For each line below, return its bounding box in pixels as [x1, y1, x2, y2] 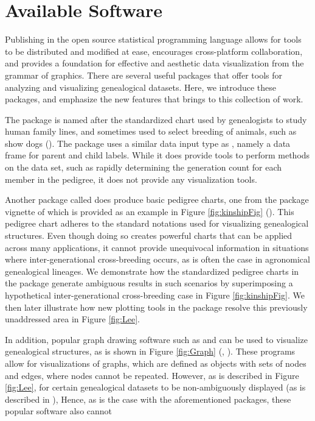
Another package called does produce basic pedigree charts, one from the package [5, 193, 309, 206]
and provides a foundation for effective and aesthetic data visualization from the [5, 57, 304, 69]
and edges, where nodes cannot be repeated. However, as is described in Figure [5, 369, 299, 381]
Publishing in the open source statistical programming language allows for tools [5, 33, 302, 46]
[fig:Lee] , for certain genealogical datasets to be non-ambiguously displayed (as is [5, 381, 306, 394]
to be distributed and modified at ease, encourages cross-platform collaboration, [5, 44, 303, 57]
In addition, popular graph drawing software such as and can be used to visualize [5, 333, 308, 345]
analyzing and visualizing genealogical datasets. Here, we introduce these [5, 80, 277, 93]
